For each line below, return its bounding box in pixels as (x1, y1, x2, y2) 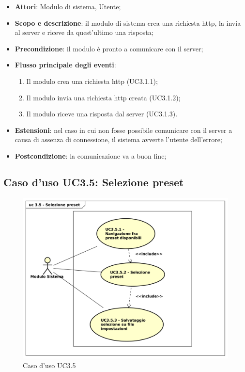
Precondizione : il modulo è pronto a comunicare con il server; (15, 43, 203, 53)
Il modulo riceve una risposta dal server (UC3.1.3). (26, 109, 178, 119)
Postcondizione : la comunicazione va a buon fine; (15, 150, 167, 161)
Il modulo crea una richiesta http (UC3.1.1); (26, 76, 158, 86)
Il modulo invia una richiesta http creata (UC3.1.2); (26, 92, 181, 102)
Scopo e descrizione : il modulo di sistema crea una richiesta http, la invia (15, 17, 241, 28)
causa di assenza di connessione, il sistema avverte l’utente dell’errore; (15, 134, 222, 145)
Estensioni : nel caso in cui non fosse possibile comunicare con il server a (15, 125, 232, 135)
